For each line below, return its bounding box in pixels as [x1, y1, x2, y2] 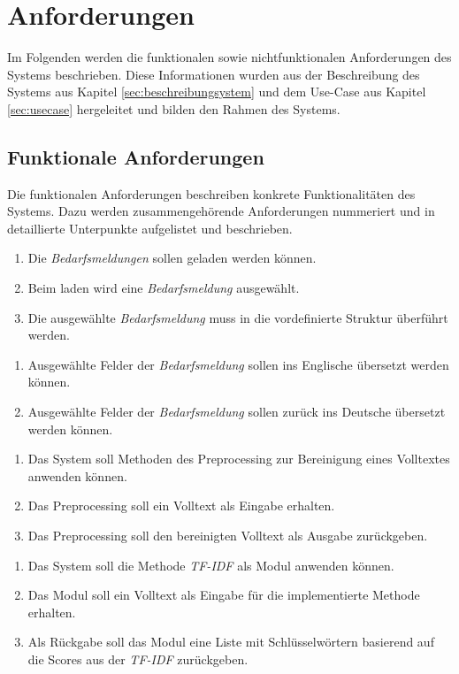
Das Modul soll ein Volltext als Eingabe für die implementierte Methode [27, 586, 420, 604]
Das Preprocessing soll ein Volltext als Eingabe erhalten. [27, 496, 335, 515]
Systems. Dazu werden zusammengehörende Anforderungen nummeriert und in [7, 202, 435, 220]
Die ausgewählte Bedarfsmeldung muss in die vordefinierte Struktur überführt [27, 308, 448, 326]
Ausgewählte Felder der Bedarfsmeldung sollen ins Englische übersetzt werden [27, 355, 449, 373]
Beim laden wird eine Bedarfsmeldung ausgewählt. [27, 279, 300, 297]
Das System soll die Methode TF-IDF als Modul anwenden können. [27, 555, 394, 574]
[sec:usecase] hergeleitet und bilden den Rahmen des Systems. [7, 99, 340, 118]
